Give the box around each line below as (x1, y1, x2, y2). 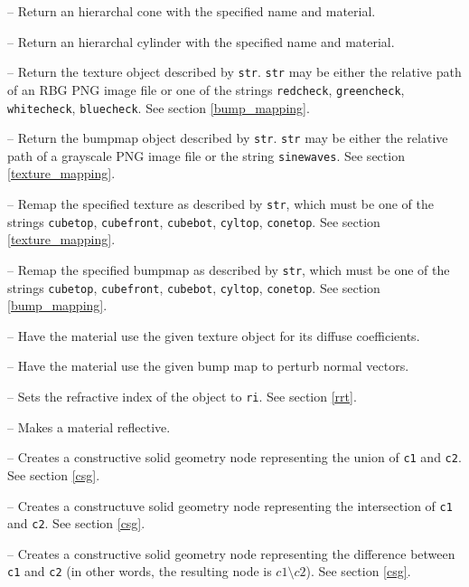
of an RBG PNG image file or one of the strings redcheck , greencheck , (7, 80, 405, 99)
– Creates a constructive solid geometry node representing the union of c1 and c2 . (7, 448, 462, 467)
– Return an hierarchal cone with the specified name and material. (7, 2, 376, 20)
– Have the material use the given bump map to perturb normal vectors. (7, 356, 409, 375)
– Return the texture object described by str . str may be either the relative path (7, 62, 462, 81)
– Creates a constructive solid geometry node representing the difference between (7, 544, 455, 563)
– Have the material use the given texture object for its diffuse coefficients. (7, 326, 420, 345)
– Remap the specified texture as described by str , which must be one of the (7, 194, 434, 213)
